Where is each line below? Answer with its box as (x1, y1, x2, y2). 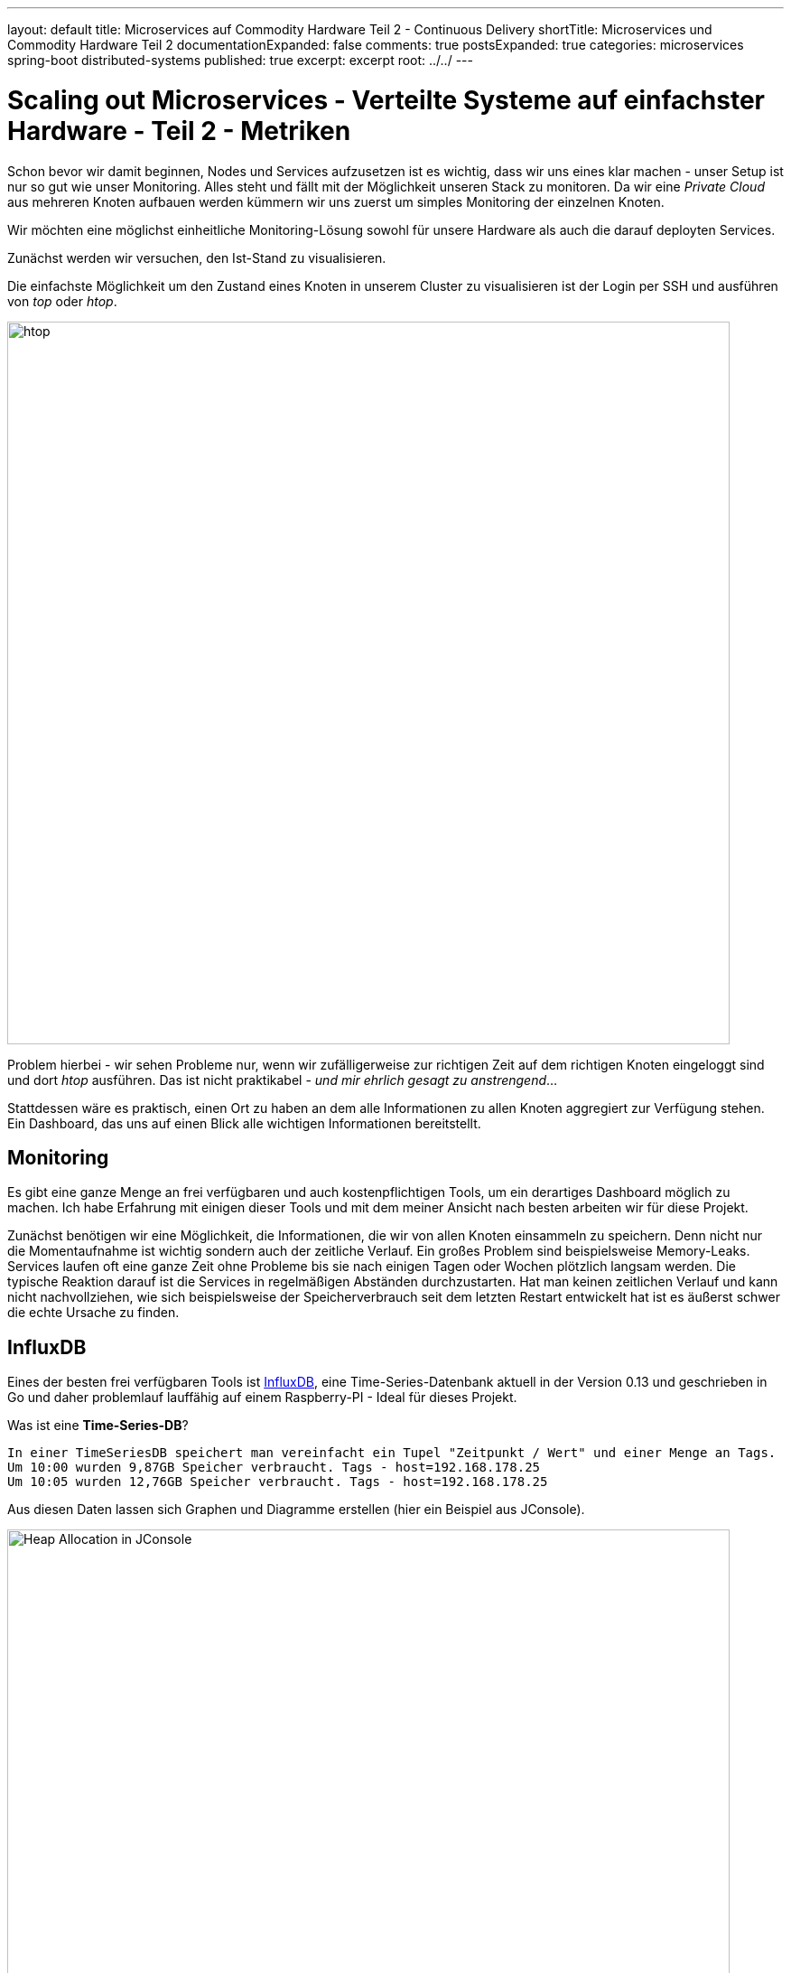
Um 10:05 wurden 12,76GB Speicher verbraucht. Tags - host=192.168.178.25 (7, 1474, 548, 1490)
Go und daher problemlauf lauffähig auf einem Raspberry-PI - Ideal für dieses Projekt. (7, 1389, 517, 1406)
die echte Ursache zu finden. (7, 1304, 180, 1321)
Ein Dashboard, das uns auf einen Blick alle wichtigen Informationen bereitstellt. (7, 1115, 481, 1131)
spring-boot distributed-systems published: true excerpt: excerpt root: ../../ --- (7, 52, 473, 68)
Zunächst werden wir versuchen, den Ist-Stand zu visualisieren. (7, 249, 386, 266)
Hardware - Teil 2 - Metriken (7, 115, 351, 146)
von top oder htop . (7, 293, 117, 309)
